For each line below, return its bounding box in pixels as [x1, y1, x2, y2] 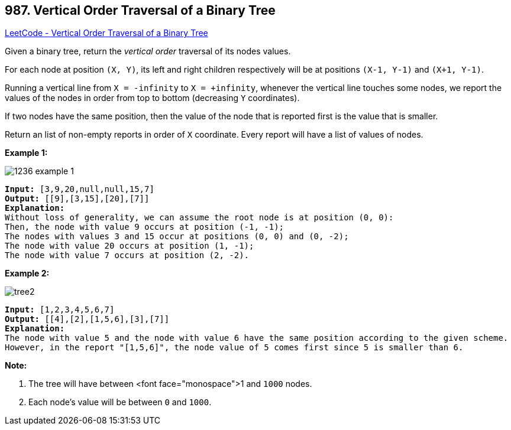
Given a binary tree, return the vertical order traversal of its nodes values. [5, 46, 291, 57]
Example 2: [5, 268, 50, 279]
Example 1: [5, 148, 48, 158]
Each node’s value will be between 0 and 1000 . [28, 397, 212, 408]
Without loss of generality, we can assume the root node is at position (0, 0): [5, 213, 394, 223]
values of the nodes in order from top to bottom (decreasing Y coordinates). [5, 93, 300, 103]
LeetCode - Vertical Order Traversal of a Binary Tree [5, 28, 208, 38]
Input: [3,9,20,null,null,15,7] [5, 184, 154, 194]
